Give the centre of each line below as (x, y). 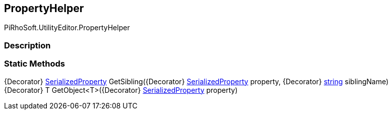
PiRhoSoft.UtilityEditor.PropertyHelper (67, 28)
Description (27, 45)
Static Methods (35, 64)
